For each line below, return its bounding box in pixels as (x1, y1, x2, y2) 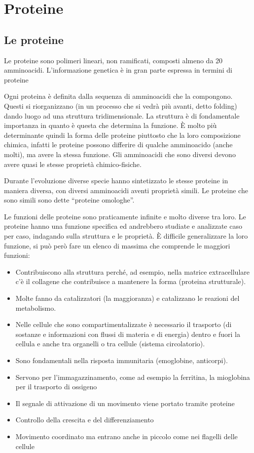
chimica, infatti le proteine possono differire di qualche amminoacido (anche (4, 139, 233, 150)
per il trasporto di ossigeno (15, 381, 97, 392)
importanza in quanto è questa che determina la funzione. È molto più (4, 120, 217, 130)
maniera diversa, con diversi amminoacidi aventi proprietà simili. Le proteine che (4, 185, 248, 195)
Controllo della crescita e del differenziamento (15, 414, 154, 425)
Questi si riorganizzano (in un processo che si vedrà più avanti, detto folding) (4, 100, 237, 111)
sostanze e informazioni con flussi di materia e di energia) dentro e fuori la (15, 329, 240, 339)
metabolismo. (15, 302, 56, 313)
